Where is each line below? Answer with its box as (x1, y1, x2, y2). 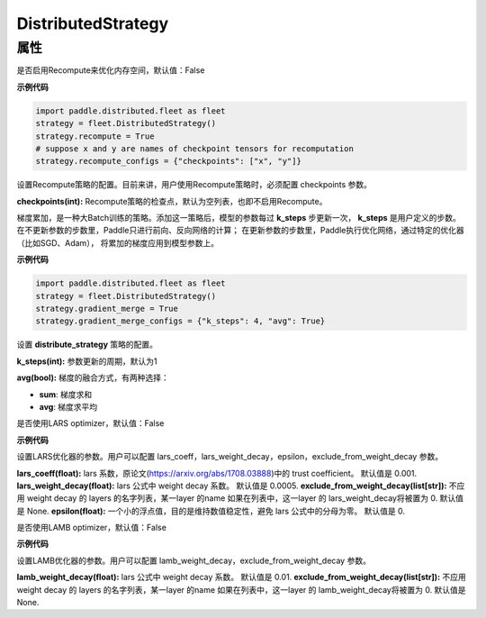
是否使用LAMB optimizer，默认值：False (16, 523, 166, 533)
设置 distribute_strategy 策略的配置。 (16, 339, 157, 350)
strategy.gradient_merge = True (35, 304, 179, 314)
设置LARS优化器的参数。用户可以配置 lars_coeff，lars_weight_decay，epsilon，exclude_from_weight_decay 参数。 (16, 451, 444, 462)
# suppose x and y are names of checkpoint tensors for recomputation (35, 143, 355, 153)
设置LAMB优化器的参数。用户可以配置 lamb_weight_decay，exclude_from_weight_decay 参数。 (16, 555, 371, 566)
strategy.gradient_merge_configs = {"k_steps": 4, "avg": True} (35, 316, 326, 326)
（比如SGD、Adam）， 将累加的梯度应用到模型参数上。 (16, 237, 220, 248)
